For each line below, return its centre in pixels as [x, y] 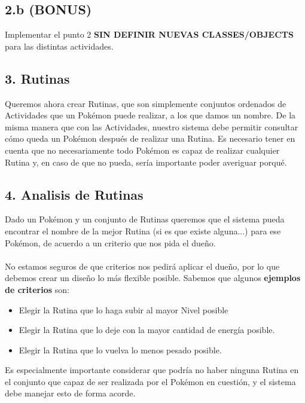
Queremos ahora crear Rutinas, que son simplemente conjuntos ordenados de [146, 103]
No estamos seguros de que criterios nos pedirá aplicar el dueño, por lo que [142, 266]
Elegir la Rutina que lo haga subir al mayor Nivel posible [123, 309]
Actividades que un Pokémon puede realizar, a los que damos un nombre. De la [150, 115]
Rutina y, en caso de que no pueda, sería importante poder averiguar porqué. [146, 162]
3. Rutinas [37, 78]
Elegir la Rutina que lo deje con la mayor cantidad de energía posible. [147, 330]
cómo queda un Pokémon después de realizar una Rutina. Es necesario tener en [150, 138]
